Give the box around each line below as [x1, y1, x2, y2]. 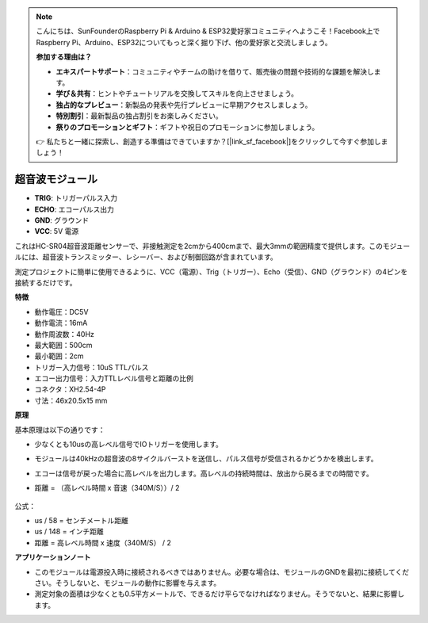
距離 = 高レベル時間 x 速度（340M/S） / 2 [34, 537, 172, 547]
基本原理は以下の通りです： [14, 425, 105, 434]
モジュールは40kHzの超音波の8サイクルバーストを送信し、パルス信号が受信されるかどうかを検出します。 [34, 454, 378, 464]
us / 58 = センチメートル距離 [34, 515, 128, 525]
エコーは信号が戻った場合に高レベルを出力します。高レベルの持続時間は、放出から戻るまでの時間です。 [34, 468, 374, 478]
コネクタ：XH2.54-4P [34, 384, 106, 394]
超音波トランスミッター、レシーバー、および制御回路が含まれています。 [42, 252, 277, 262]
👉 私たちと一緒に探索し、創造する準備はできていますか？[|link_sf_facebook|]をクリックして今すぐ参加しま [36, 136, 388, 146]
